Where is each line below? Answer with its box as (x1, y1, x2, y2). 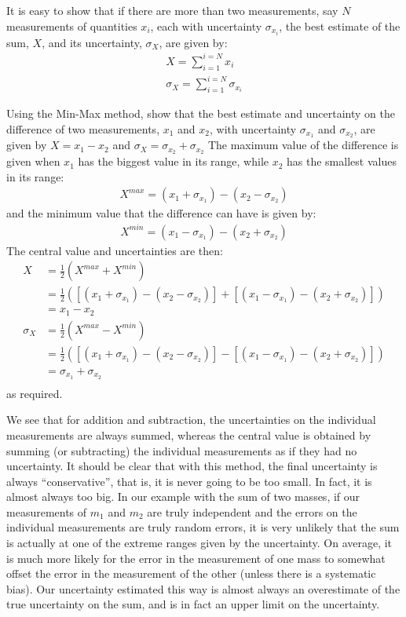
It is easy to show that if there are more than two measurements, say (6, 2, 338, 18)
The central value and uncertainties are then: (6, 242, 223, 258)
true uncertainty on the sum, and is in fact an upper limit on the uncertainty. (6, 596, 380, 612)
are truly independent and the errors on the (147, 503, 357, 520)
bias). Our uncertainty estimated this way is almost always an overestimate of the (6, 580, 401, 597)
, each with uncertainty (150, 17, 262, 34)
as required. (6, 385, 63, 401)
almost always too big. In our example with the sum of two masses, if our (6, 488, 360, 505)
